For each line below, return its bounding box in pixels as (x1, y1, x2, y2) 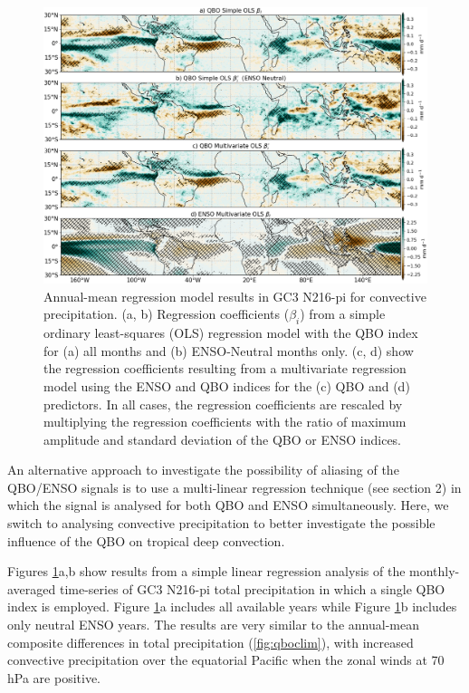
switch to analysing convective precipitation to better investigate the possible (7, 514, 435, 533)
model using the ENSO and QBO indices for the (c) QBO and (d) (43, 376, 410, 395)
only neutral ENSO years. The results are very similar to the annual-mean (7, 615, 419, 634)
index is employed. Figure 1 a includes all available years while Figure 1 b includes (7, 597, 457, 616)
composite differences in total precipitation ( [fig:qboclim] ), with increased (7, 632, 414, 651)
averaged (7, 579, 56, 598)
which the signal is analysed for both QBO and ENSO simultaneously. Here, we (7, 496, 449, 515)
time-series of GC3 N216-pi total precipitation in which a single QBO (59, 579, 445, 598)
